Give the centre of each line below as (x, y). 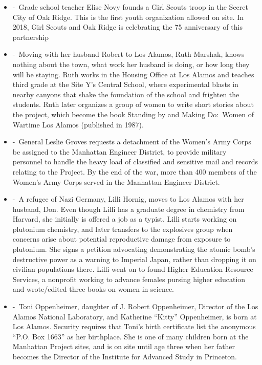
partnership (30, 37)
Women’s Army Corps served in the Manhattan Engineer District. (116, 181)
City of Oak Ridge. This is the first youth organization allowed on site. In (128, 17)
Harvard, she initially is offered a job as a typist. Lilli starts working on (125, 219)
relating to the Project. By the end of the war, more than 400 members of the (135, 171)
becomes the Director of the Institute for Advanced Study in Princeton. (125, 356)
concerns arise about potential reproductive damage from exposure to (122, 239)
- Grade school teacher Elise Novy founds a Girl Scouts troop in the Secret (130, 7)
